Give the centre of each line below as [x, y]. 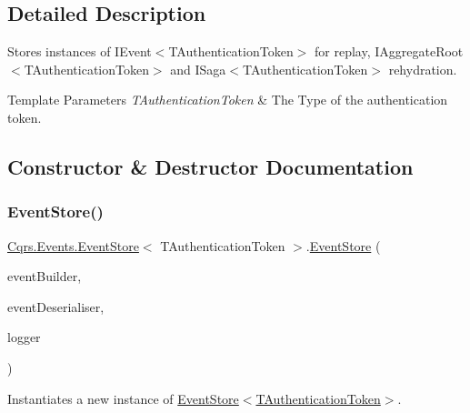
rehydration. [423, 69]
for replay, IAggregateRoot [389, 51]
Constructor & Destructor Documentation [210, 166]
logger [24, 337]
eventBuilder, [45, 276]
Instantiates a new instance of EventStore [123, 398]
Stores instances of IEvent [80, 51]
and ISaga [198, 69]
